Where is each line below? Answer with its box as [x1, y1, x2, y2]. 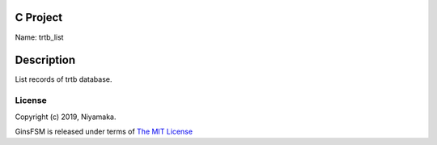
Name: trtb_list [15, 32, 64, 42]
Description [15, 53, 76, 67]
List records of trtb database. [15, 75, 112, 84]
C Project [15, 11, 63, 24]
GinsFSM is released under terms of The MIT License [15, 126, 193, 136]
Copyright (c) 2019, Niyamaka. [15, 112, 117, 122]
